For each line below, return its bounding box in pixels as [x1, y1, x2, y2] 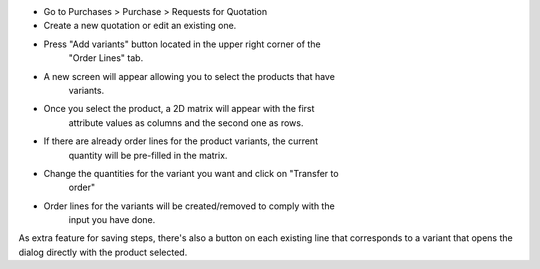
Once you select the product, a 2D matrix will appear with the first [43, 103, 315, 115]
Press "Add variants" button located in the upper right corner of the [43, 38, 321, 50]
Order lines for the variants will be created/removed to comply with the [43, 200, 335, 212]
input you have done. [68, 214, 156, 226]
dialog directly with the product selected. [18, 246, 188, 258]
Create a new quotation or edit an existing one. [43, 20, 237, 32]
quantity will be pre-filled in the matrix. [68, 149, 228, 161]
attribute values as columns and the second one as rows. [68, 116, 304, 129]
